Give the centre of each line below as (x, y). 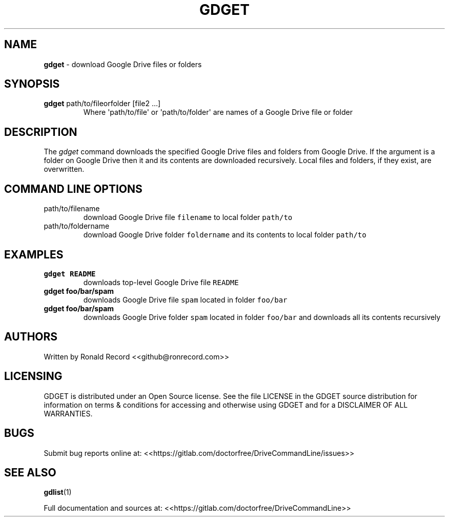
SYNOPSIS (32, 84)
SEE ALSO (30, 472)
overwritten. (64, 169)
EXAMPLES (34, 254)
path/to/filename (72, 209)
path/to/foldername (77, 226)
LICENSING (33, 376)
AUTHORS (31, 337)
